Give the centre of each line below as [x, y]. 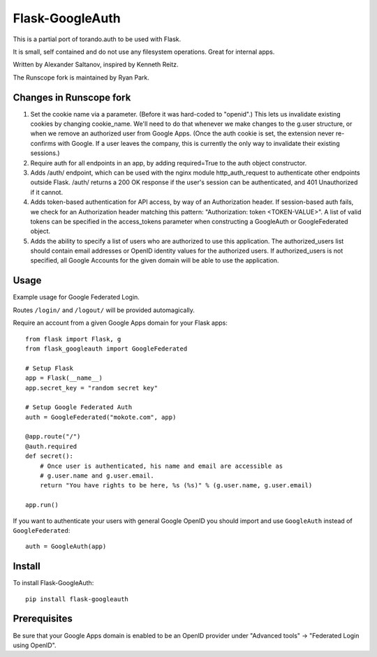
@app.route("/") [53, 437]
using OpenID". [35, 645]
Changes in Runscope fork [72, 97]
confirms [43, 143]
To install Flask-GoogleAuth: [53, 583]
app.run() [42, 505]
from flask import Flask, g [73, 339]
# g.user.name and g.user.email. [97, 476]
